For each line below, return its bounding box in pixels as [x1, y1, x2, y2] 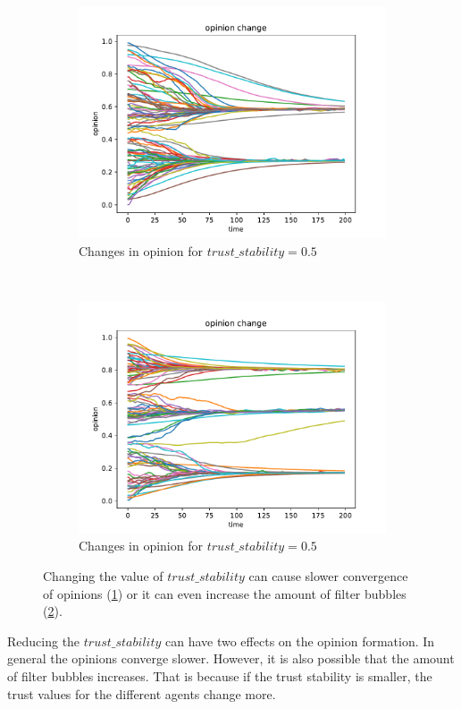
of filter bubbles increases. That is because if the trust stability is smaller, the [7, 666, 432, 685]
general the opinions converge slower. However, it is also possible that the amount [7, 649, 455, 668]
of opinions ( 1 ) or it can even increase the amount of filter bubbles [43, 584, 407, 602]
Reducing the [7, 631, 80, 650]
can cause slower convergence [248, 566, 408, 585]
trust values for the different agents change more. [7, 684, 276, 703]
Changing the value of [43, 566, 163, 585]
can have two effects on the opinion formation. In [165, 631, 435, 650]
